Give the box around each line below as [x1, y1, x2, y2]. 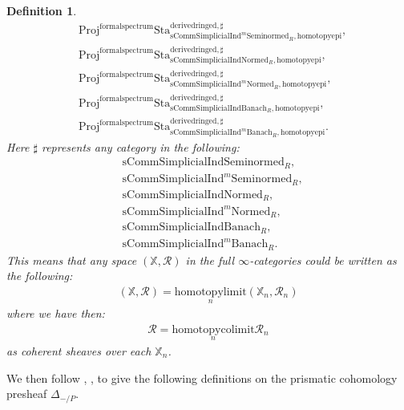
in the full [185, 251, 235, 268]
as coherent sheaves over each [6, 342, 151, 359]
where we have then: [6, 305, 105, 322]
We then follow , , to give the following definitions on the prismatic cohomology [6, 369, 398, 386]
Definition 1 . [6, 2, 77, 18]
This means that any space [6, 251, 137, 268]
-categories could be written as [249, 251, 397, 268]
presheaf [6, 385, 47, 402]
